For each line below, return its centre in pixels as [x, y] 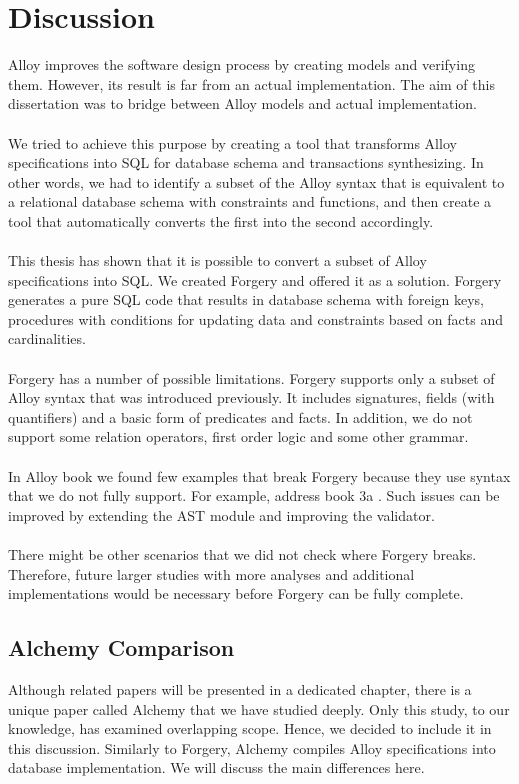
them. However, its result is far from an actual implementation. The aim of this [251, 83]
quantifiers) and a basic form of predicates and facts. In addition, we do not [240, 416]
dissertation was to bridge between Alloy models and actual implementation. [242, 103]
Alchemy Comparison [121, 647]
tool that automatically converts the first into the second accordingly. [221, 220]
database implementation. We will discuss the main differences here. [216, 767]
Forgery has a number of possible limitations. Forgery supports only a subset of [251, 377]
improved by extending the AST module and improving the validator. [221, 514]
